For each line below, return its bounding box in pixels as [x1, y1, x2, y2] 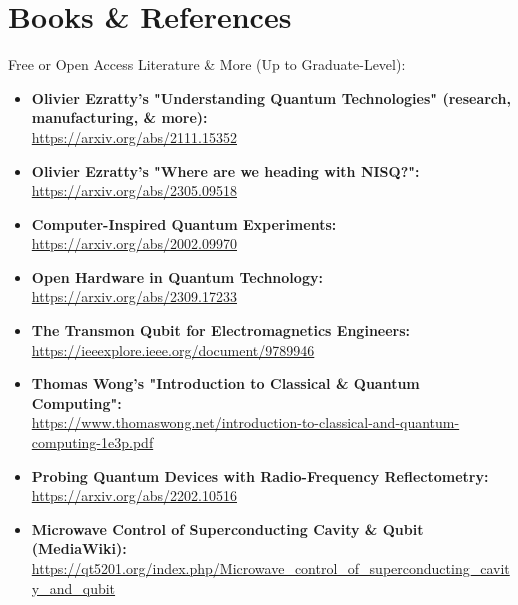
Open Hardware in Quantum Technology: [31, 266, 323, 287]
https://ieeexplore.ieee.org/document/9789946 [31, 339, 315, 360]
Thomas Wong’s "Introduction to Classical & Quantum [31, 373, 420, 394]
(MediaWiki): [31, 538, 127, 559]
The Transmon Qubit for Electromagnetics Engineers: [31, 320, 411, 341]
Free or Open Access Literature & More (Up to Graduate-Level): [8, 54, 406, 75]
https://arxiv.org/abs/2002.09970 [31, 233, 238, 254]
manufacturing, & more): [31, 107, 208, 128]
